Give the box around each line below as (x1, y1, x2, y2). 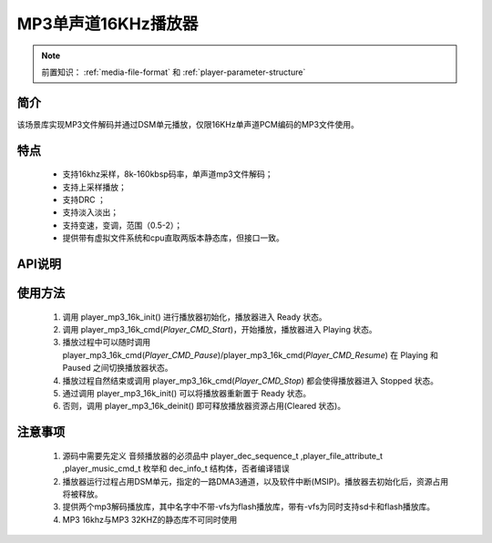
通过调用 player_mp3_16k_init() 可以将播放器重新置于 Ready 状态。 (62, 387, 312, 398)
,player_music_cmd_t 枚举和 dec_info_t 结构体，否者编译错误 (62, 463, 291, 474)
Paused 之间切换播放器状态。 (62, 363, 173, 374)
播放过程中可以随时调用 (62, 337, 150, 348)
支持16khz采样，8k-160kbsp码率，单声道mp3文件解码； (62, 169, 273, 179)
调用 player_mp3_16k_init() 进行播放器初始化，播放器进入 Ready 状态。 (62, 311, 327, 323)
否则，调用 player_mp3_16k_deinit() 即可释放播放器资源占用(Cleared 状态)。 (62, 401, 346, 412)
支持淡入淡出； (62, 207, 118, 218)
